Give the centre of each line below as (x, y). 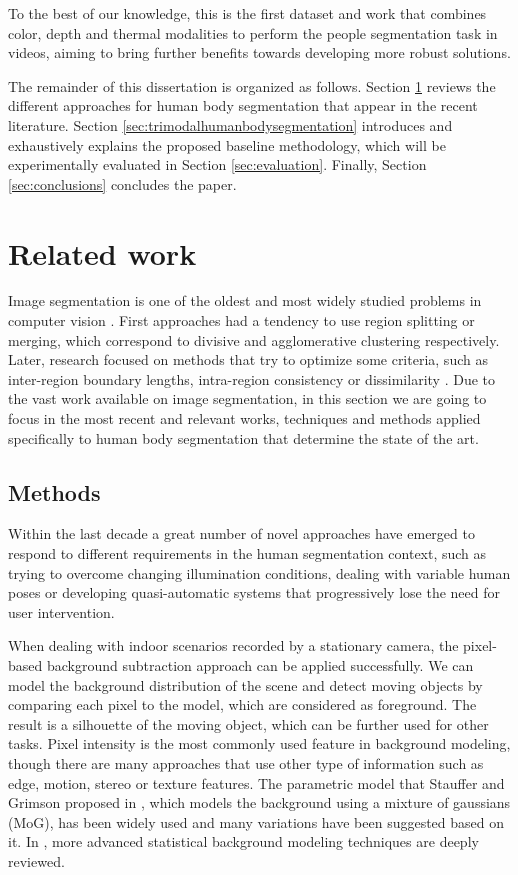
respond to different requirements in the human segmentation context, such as (247, 553)
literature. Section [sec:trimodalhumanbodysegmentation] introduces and (230, 124)
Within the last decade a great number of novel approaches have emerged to (241, 533)
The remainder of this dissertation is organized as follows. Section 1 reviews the (252, 85)
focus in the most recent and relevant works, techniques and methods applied (244, 418)
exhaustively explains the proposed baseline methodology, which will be (227, 144)
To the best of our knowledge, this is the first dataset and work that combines (247, 13)
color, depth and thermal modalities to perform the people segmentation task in (253, 32)
